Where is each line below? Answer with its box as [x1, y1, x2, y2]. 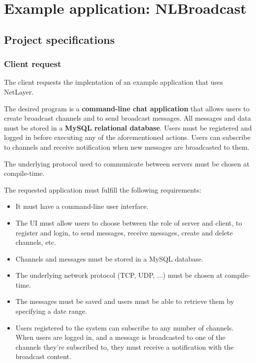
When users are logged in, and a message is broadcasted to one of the [15, 332, 225, 342]
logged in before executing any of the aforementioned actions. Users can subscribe [4, 132, 251, 142]
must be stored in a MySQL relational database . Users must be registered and [4, 122, 252, 132]
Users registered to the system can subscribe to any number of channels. [15, 322, 234, 332]
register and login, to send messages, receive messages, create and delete [15, 227, 233, 237]
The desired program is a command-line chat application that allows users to [4, 103, 250, 113]
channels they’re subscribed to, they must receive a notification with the [15, 341, 234, 352]
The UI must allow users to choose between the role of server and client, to [15, 217, 242, 228]
